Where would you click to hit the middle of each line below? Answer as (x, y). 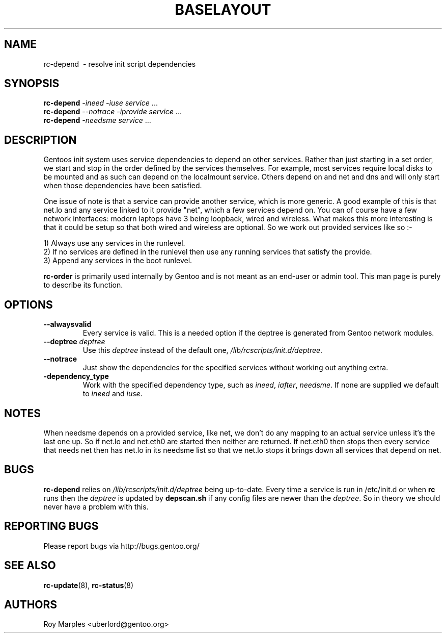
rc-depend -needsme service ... (97, 120)
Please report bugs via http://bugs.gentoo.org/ (121, 546)
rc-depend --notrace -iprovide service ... (113, 112)
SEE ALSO (30, 566)
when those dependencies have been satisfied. (123, 186)
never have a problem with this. (96, 506)
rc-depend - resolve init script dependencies (120, 64)
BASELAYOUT (223, 10)
